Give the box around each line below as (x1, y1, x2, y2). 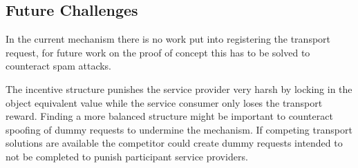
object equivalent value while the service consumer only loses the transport (6, 95, 323, 109)
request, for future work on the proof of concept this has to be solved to (6, 45, 310, 59)
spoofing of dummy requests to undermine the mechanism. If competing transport (6, 122, 352, 136)
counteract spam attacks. (6, 59, 112, 73)
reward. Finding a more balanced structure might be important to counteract (6, 109, 333, 123)
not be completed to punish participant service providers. (6, 149, 248, 163)
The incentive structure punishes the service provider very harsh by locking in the (6, 81, 352, 96)
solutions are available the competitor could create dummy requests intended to (6, 136, 343, 150)
